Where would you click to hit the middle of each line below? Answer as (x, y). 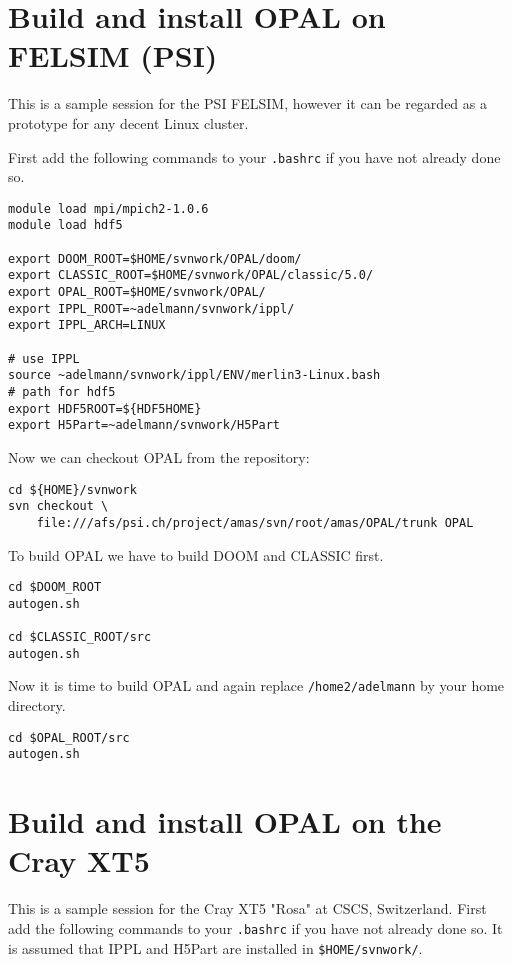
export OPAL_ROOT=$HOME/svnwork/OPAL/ (137, 292)
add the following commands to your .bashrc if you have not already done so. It (255, 927)
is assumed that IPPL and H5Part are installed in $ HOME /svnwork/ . (215, 947)
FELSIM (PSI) (113, 55)
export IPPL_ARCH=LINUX (87, 325)
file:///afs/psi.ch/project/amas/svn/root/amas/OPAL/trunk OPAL (255, 522)
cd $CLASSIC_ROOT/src (80, 637)
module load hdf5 (65, 225)
